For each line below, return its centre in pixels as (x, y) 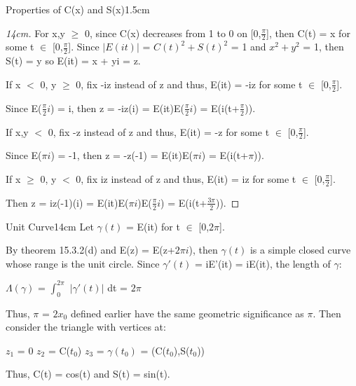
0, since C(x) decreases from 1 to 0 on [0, (173, 33)
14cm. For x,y (35, 33)
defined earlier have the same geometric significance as (187, 313)
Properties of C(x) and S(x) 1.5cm (78, 9)
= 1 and (248, 47)
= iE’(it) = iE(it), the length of (263, 263)
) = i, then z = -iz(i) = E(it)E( (117, 108)
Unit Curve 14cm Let (50, 226)
